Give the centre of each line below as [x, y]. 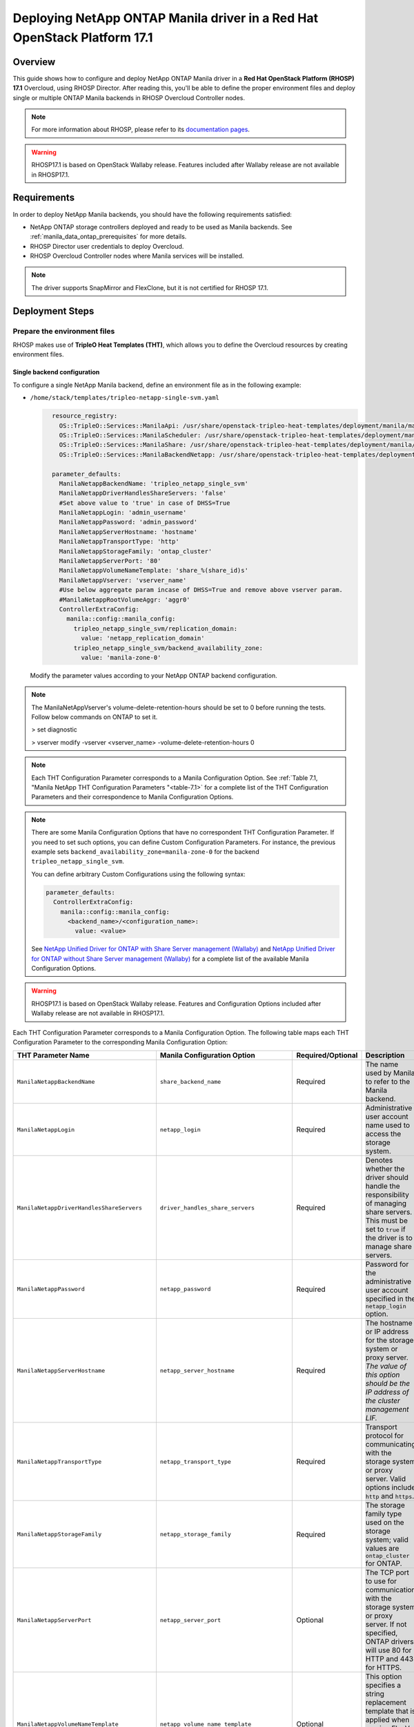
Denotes [379, 1161]
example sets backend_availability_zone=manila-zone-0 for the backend [145, 851]
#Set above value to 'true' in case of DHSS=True [145, 503]
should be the [388, 1384]
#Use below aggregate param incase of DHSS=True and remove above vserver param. [201, 590]
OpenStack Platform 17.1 [83, 37]
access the [383, 1134]
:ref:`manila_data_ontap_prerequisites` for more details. [108, 237]
